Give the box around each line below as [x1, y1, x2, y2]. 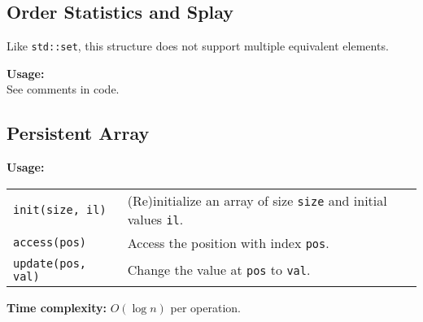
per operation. [170, 298, 241, 315]
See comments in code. [7, 80, 120, 98]
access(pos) [13, 236, 87, 250]
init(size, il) [13, 202, 107, 216]
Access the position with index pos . [127, 233, 329, 252]
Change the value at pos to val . [127, 260, 311, 280]
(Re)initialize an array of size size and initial [127, 190, 387, 210]
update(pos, [13, 256, 87, 270]
